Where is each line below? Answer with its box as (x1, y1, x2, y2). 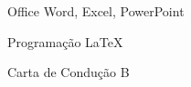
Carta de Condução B (7, 63, 130, 82)
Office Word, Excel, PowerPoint (7, 2, 185, 20)
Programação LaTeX (7, 32, 123, 51)
